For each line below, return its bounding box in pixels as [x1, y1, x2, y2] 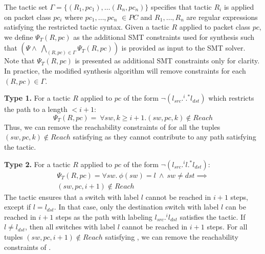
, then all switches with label [25, 221, 116, 232]
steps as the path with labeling [55, 211, 152, 222]
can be [225, 201, 246, 212]
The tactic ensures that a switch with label [4, 191, 139, 202]
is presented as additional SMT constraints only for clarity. [75, 55, 260, 66]
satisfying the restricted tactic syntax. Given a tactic [4, 21, 169, 32]
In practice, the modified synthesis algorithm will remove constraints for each [4, 65, 246, 76]
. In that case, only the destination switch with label [54, 201, 219, 212]
